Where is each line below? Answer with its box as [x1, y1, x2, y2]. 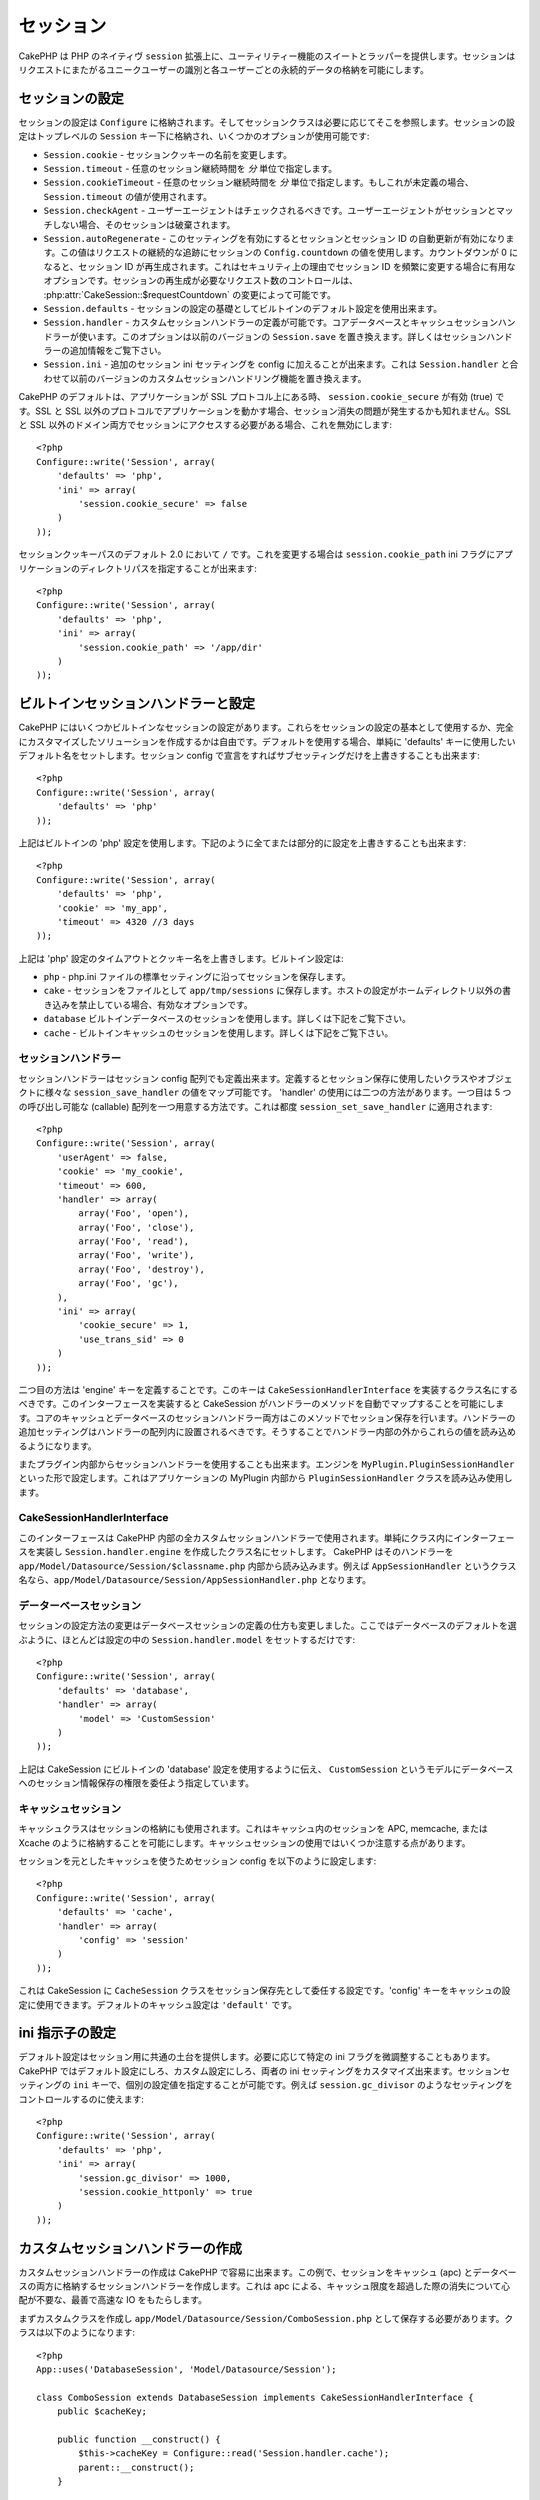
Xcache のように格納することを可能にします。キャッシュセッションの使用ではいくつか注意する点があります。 [18, 1836, 471, 1849]
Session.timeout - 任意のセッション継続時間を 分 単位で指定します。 [43, 163, 338, 175]
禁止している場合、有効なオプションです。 [78, 998, 254, 1010]
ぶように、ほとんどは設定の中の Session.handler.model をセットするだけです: [18, 1633, 356, 1645]
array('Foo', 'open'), [78, 1208, 190, 1219]
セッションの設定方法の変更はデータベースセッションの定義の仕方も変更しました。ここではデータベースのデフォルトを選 [18, 1620, 517, 1632]
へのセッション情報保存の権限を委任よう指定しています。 [18, 1777, 255, 1789]
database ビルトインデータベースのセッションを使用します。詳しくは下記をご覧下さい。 [43, 1013, 412, 1025]
